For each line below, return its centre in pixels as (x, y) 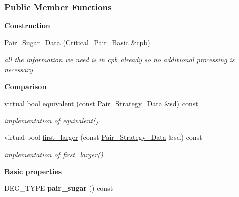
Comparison (25, 86)
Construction (27, 26)
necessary (19, 69)
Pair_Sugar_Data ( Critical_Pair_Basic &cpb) (77, 42)
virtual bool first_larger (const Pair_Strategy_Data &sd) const (103, 137)
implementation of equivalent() (51, 120)
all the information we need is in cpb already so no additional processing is (119, 59)
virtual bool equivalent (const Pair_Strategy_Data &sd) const (101, 103)
